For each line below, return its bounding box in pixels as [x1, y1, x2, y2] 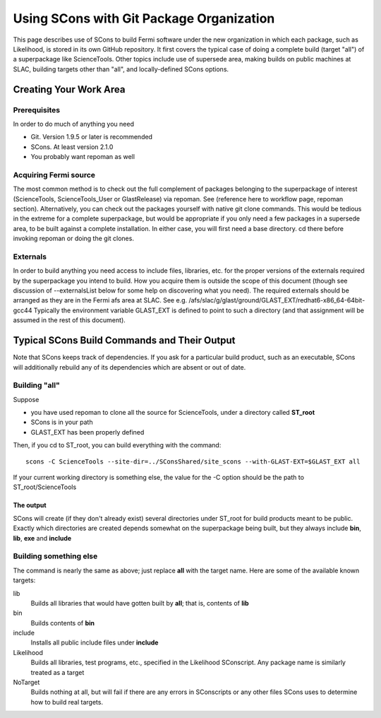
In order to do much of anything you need [13, 119, 134, 128]
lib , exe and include [13, 534, 72, 542]
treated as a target [30, 668, 85, 676]
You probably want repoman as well [30, 153, 135, 161]
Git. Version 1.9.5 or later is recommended [30, 133, 153, 141]
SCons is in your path [30, 418, 93, 427]
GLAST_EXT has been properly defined [30, 428, 145, 436]
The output [13, 501, 47, 510]
